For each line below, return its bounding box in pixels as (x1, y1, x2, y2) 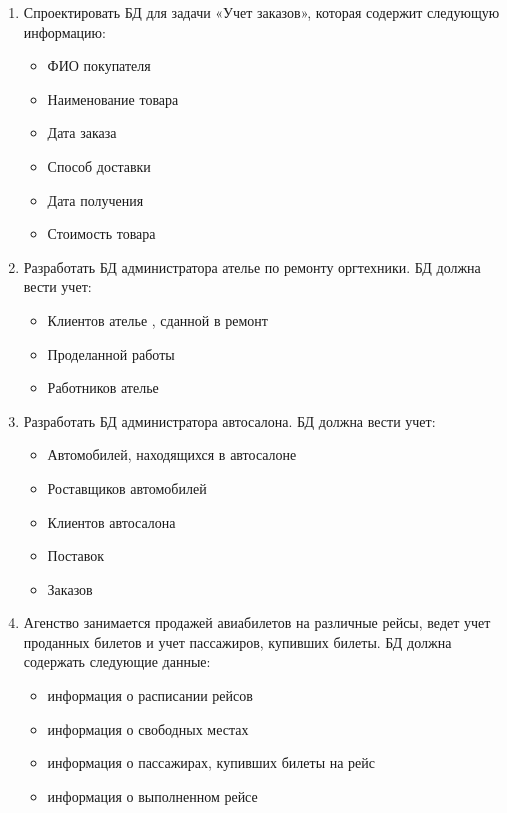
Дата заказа (47, 122, 117, 143)
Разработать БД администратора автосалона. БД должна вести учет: (23, 410, 436, 431)
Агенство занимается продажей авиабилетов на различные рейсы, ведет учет (23, 612, 491, 633)
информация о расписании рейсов (47, 685, 253, 706)
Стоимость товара (47, 223, 156, 244)
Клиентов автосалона (47, 511, 176, 532)
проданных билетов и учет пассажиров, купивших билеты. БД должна (23, 631, 452, 652)
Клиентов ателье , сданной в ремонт (47, 309, 268, 330)
